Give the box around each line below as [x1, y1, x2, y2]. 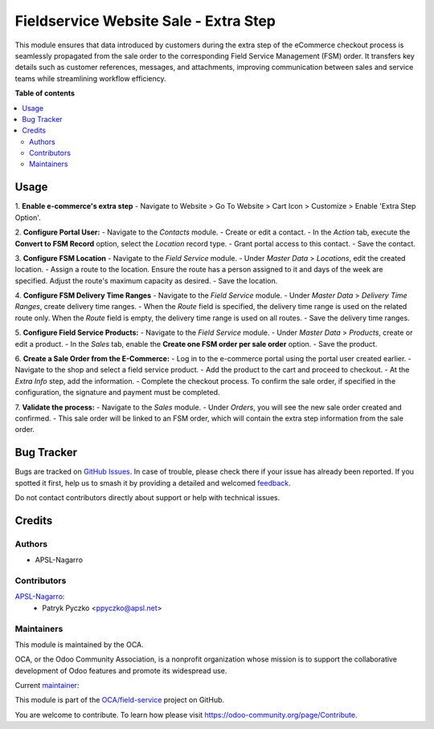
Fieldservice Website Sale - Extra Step [14, 12, 276, 30]
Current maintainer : [14, 681, 80, 690]
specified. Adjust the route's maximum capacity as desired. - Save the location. [14, 275, 278, 285]
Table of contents [14, 88, 76, 98]
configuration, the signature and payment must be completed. [14, 388, 220, 397]
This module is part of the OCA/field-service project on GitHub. [14, 695, 225, 705]
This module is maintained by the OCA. [14, 639, 144, 650]
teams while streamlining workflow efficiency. [14, 73, 166, 83]
